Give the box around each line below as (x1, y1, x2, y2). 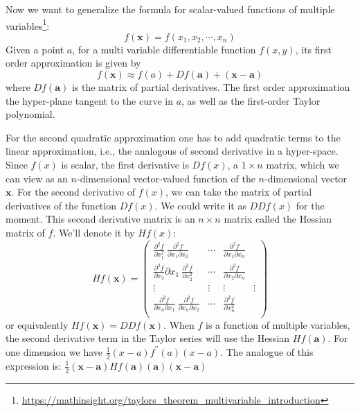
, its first (295, 42, 332, 56)
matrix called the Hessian (224, 212, 332, 226)
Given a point (6, 42, 64, 56)
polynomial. (6, 107, 55, 121)
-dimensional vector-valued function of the (76, 171, 255, 185)
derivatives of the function (6, 198, 116, 212)
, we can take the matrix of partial (165, 184, 312, 199)
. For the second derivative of (11, 184, 135, 199)
